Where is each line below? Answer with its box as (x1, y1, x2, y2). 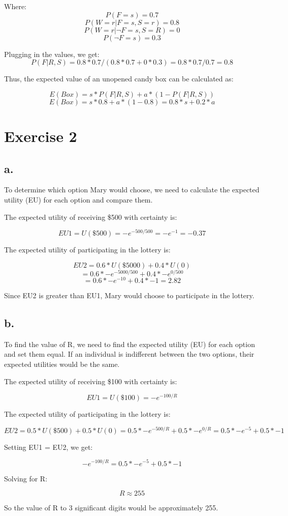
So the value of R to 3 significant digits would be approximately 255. (4, 502, 218, 513)
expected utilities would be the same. (4, 358, 120, 369)
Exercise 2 (4, 125, 77, 146)
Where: (4, 1, 26, 11)
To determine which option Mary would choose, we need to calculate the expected (4, 184, 260, 195)
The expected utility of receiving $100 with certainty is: (4, 376, 177, 386)
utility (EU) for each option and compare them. (4, 194, 153, 205)
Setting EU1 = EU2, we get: (4, 441, 93, 452)
